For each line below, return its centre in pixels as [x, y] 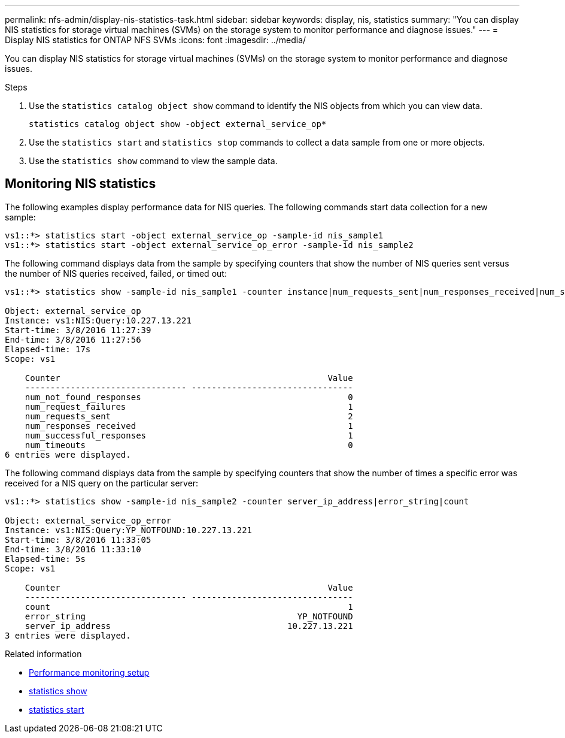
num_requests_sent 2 [189, 416]
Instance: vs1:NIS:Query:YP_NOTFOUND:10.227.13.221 [129, 530]
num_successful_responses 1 [189, 435]
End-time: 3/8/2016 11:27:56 [73, 339]
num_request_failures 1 [189, 406]
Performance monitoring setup [89, 672]
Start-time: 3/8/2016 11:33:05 [78, 539]
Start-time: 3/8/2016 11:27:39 [78, 330]
